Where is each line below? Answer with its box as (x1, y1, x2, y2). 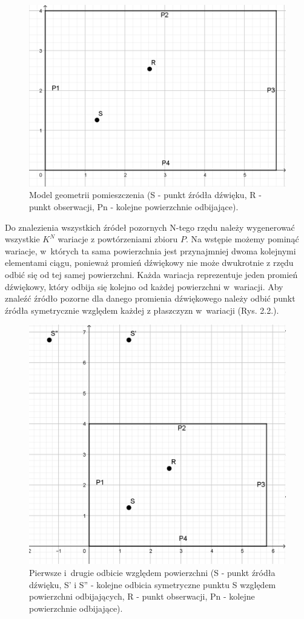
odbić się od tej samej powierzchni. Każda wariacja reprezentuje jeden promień (5, 268, 298, 280)
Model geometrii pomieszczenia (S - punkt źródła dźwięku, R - (29, 188, 262, 201)
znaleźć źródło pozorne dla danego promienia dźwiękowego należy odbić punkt (5, 292, 296, 305)
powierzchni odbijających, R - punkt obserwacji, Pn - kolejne (29, 590, 255, 603)
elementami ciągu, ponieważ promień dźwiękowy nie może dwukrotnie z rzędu (5, 256, 294, 269)
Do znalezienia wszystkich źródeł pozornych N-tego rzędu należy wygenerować (5, 220, 295, 233)
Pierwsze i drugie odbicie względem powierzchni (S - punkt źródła (29, 566, 276, 578)
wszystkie (5, 233, 40, 245)
